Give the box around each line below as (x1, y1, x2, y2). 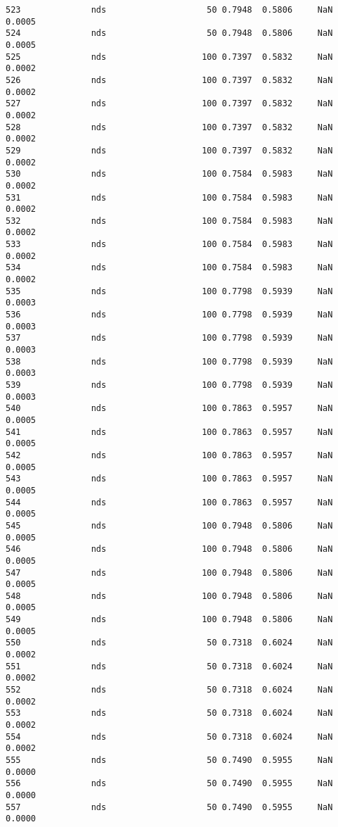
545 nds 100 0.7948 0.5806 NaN (6, 520, 333, 531)
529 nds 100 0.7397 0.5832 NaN (6, 145, 333, 156)
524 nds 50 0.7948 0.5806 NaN (6, 28, 333, 39)
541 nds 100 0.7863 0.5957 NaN (6, 427, 333, 437)
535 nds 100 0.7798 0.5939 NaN (6, 286, 333, 296)
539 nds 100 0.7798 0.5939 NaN (6, 380, 333, 390)
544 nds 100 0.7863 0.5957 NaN (6, 497, 333, 507)
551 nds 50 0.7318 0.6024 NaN (6, 661, 333, 671)
